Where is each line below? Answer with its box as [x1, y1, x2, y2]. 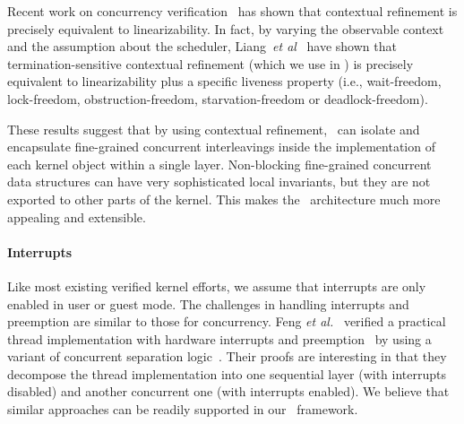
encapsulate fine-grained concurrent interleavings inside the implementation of [7, 137, 435, 156]
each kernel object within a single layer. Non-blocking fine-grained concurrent [7, 154, 432, 173]
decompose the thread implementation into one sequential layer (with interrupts [7, 364, 446, 383]
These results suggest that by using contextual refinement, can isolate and [7, 119, 420, 138]
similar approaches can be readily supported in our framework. [7, 400, 358, 419]
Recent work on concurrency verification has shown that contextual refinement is [7, 2, 458, 20]
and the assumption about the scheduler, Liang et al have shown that [7, 37, 397, 56]
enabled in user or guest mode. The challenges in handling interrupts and [7, 294, 409, 313]
